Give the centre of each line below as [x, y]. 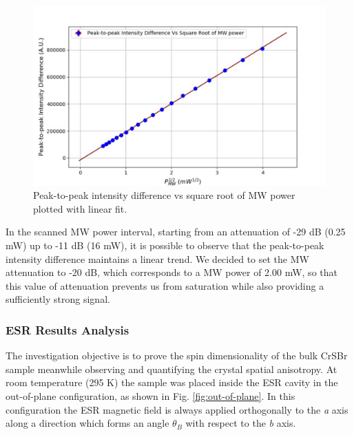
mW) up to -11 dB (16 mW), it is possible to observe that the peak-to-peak [165, 245]
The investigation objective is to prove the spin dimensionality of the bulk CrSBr [177, 356]
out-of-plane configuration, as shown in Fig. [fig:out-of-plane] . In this [150, 396]
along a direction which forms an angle [87, 423]
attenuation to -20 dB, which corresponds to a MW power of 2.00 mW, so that [171, 272]
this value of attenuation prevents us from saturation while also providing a [165, 285]
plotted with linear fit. [80, 208]
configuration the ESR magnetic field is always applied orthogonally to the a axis [177, 409]
